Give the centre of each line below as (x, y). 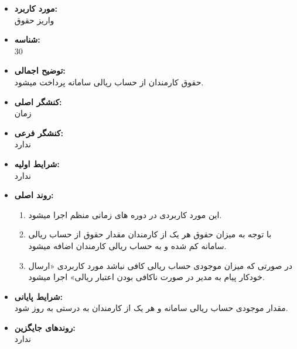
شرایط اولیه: (37, 163)
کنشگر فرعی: (39, 132)
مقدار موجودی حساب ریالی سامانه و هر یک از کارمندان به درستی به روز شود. (151, 308)
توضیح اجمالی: (40, 70)
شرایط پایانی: (39, 296)
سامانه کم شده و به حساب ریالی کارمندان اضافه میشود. (127, 245)
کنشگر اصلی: (38, 101)
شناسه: (27, 39)
